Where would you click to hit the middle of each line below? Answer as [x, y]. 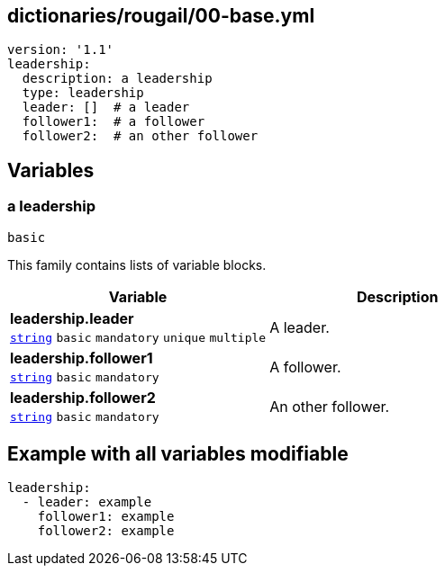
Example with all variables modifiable [178, 454]
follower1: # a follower [114, 122]
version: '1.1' [61, 50]
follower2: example [106, 531]
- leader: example [87, 502]
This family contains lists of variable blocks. [137, 264]
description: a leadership [117, 79]
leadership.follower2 [83, 397]
